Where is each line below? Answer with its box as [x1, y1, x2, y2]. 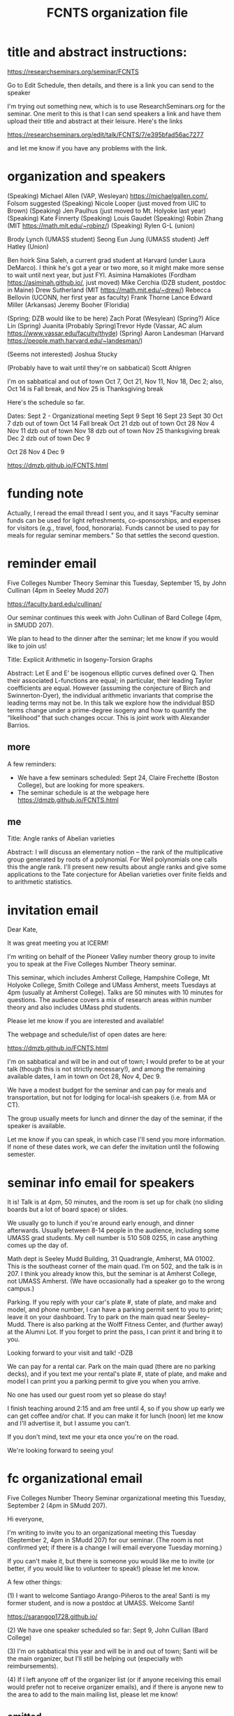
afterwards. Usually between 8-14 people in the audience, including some [7, 1226, 220, 1235]
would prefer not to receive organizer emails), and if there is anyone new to [7, 1683, 224, 1692]
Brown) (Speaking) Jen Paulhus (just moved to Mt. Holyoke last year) [7, 206, 206, 215]
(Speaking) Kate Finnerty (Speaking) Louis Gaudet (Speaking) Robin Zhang [7, 213, 224, 222]
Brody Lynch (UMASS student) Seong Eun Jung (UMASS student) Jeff [7, 234, 210, 243]
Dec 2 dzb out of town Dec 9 [7, 434, 91, 442]
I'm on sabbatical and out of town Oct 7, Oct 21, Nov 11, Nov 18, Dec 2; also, [7, 377, 224, 386]
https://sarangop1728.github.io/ [7, 1612, 98, 1621]
